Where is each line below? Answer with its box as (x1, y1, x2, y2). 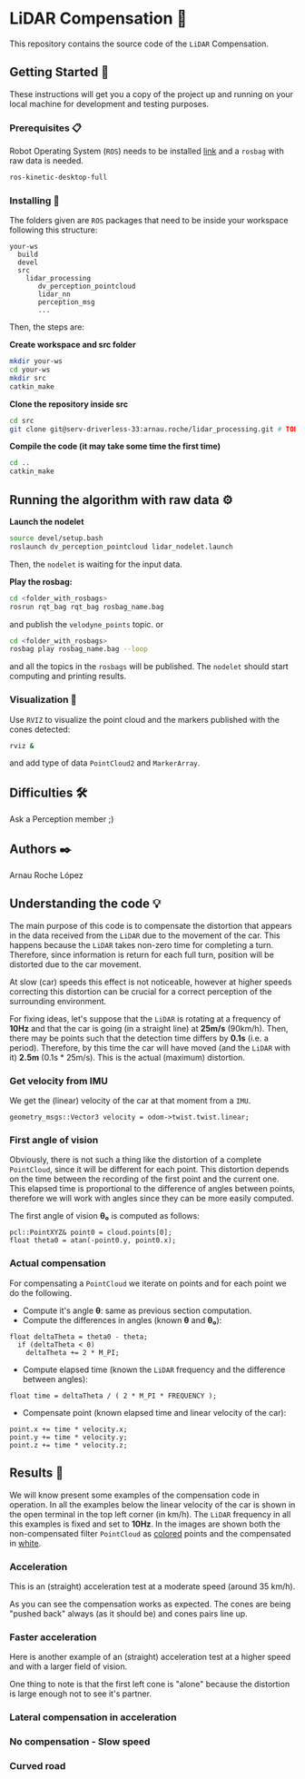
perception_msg (37, 298, 95, 307)
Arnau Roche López (9, 870, 84, 881)
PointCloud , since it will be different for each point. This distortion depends (9, 1164, 290, 1175)
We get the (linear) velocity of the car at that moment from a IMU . (9, 1095, 251, 1106)
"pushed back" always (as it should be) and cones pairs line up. (9, 1607, 248, 1619)
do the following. (9, 1287, 73, 1298)
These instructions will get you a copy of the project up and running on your (9, 88, 293, 99)
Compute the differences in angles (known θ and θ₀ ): (22, 1314, 222, 1325)
